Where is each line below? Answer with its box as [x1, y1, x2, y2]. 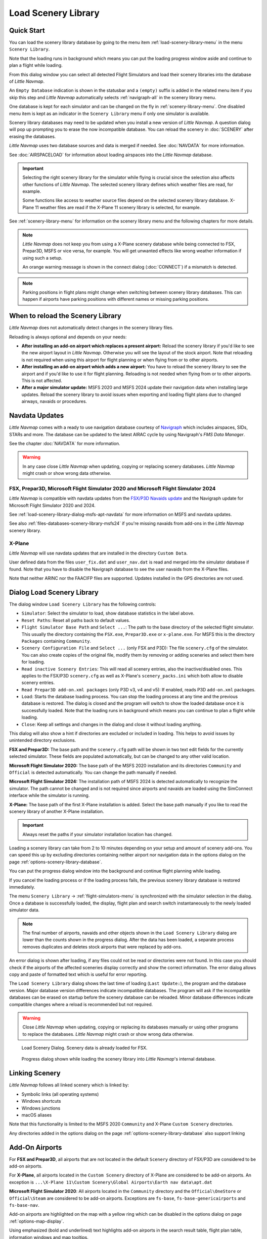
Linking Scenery [9, 1069, 61, 1077]
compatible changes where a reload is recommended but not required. [9, 1001, 153, 1007]
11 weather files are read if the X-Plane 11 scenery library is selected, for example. [35, 204, 201, 210]
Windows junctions [21, 1105, 60, 1111]
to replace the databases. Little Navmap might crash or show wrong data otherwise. [22, 1031, 194, 1037]
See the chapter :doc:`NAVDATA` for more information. [9, 440, 121, 446]
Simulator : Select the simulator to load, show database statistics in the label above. [21, 610, 195, 617]
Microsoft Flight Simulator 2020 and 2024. [9, 502, 96, 508]
